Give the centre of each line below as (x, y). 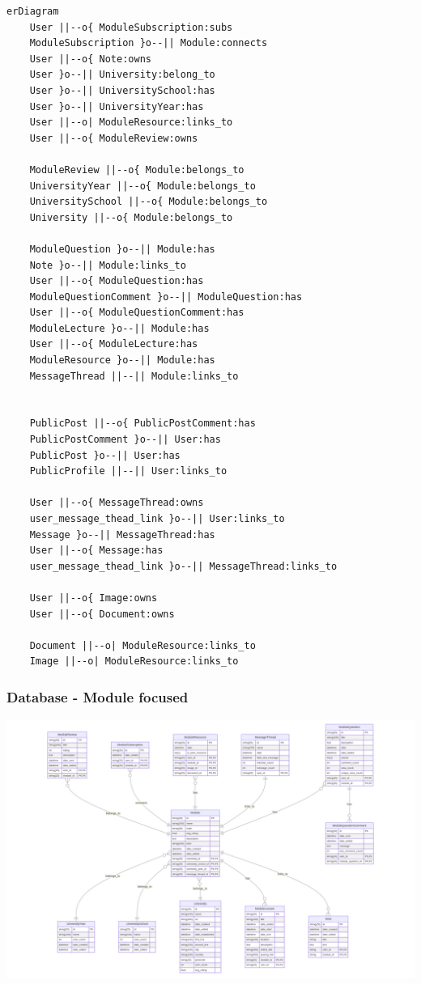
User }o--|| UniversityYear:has (117, 106)
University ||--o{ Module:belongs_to (131, 217)
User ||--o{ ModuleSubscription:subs (131, 27)
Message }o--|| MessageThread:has (122, 534)
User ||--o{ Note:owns (90, 59)
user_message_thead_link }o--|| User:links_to (157, 519)
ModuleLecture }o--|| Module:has (119, 328)
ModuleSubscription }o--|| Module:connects (149, 43)
